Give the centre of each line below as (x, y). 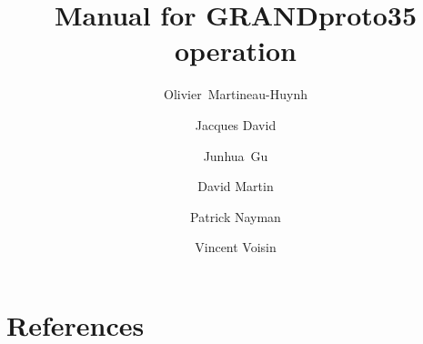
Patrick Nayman (236, 216)
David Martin (236, 186)
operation (235, 51)
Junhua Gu (236, 155)
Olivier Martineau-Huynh (236, 94)
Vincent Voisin (236, 247)
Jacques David (236, 124)
